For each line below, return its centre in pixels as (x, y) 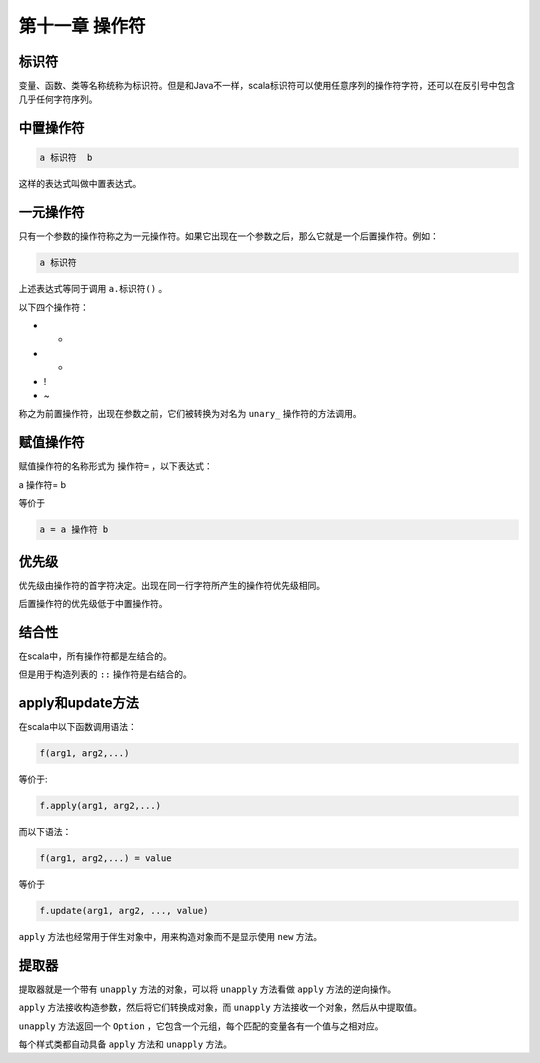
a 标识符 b (66, 158)
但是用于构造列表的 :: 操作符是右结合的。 (105, 674)
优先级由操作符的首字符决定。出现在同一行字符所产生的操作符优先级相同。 (171, 585)
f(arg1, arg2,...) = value (105, 858)
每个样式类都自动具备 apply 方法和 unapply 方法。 (125, 1044)
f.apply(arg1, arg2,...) (100, 806)
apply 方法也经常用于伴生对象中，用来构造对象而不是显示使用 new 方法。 (170, 937)
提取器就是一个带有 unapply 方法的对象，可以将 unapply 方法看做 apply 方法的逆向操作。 (207, 989)
